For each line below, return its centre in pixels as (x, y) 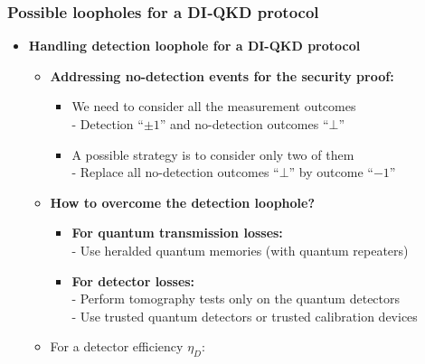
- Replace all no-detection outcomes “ (175, 172)
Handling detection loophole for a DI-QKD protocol (194, 46)
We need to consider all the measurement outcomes (214, 106)
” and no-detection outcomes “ (244, 124)
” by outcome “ (331, 172)
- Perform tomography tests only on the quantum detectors (236, 299)
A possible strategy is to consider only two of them (213, 154)
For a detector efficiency (117, 346)
